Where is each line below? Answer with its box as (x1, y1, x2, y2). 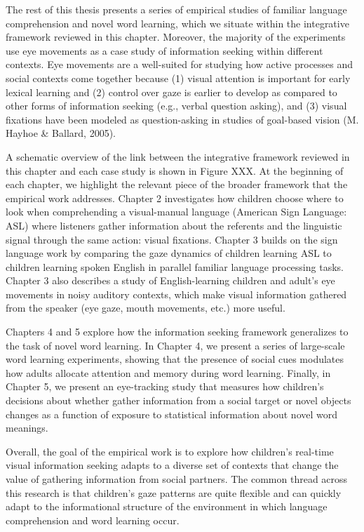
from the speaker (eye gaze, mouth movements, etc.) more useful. (6, 300, 285, 315)
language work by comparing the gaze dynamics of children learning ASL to (6, 246, 332, 260)
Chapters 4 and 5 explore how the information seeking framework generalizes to (6, 324, 349, 339)
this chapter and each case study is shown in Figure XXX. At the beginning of (6, 163, 344, 178)
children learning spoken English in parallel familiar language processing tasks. (6, 259, 344, 274)
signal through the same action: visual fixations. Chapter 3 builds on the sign (6, 232, 338, 246)
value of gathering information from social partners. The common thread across (6, 472, 348, 486)
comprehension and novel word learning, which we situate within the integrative (6, 15, 349, 30)
